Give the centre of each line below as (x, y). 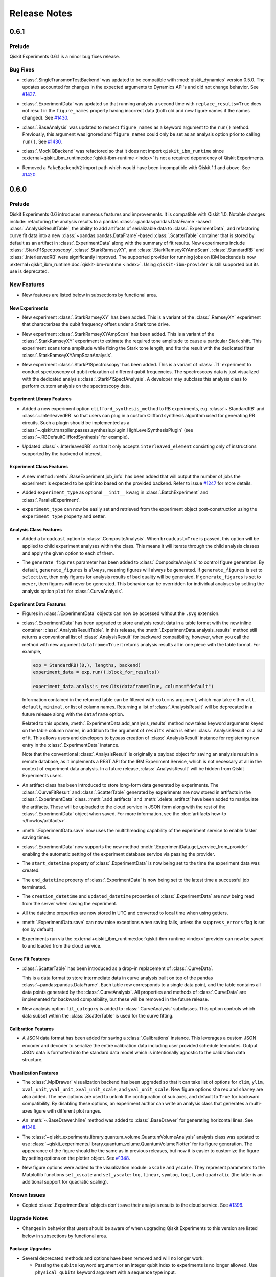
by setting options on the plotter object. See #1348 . (76, 1158)
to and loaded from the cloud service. (62, 946)
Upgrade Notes (29, 1218)
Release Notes (41, 13)
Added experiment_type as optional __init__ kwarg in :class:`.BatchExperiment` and (115, 492)
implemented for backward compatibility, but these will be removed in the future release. (116, 999)
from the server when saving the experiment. (70, 904)
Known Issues (27, 1195)
